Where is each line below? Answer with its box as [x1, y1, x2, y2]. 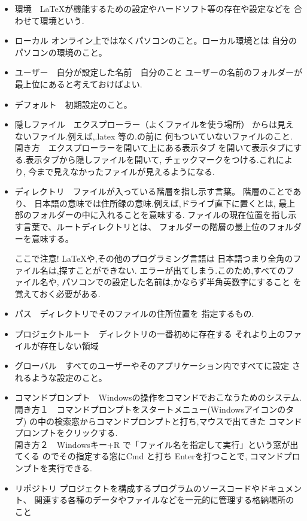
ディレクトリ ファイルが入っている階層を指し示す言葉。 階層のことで [14, 185, 293, 198]
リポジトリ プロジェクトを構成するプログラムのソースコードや [14, 481, 260, 494]
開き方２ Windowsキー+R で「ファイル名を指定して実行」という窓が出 [14, 438, 299, 450]
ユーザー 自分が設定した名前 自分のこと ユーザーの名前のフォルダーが [14, 66, 302, 78]
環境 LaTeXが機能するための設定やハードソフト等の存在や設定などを [14, 2, 291, 14]
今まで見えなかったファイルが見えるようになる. [28, 165, 215, 177]
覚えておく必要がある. [14, 287, 101, 299]
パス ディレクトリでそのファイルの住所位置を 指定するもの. [14, 307, 254, 320]
